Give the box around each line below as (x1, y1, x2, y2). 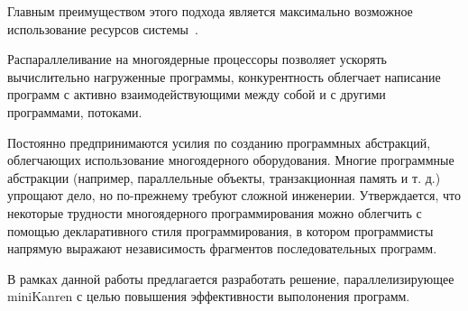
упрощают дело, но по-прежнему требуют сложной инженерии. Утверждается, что (7, 186, 462, 205)
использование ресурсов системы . (7, 19, 198, 38)
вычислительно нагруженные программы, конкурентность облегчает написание (7, 67, 441, 86)
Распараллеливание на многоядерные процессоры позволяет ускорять (7, 50, 387, 69)
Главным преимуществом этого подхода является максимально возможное (7, 2, 413, 20)
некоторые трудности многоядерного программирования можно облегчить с (7, 203, 422, 222)
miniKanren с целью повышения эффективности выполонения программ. (7, 287, 410, 306)
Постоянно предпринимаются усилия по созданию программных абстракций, (7, 133, 431, 151)
